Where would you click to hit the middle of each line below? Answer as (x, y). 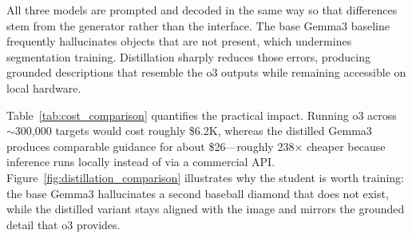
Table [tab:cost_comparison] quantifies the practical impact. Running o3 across (202, 115)
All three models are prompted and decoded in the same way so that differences (202, 10)
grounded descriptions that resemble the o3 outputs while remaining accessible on (206, 72)
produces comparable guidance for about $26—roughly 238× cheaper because (196, 146)
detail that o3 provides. (63, 224)
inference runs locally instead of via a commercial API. (141, 162)
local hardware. (44, 87)
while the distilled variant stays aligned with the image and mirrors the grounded (206, 209)
